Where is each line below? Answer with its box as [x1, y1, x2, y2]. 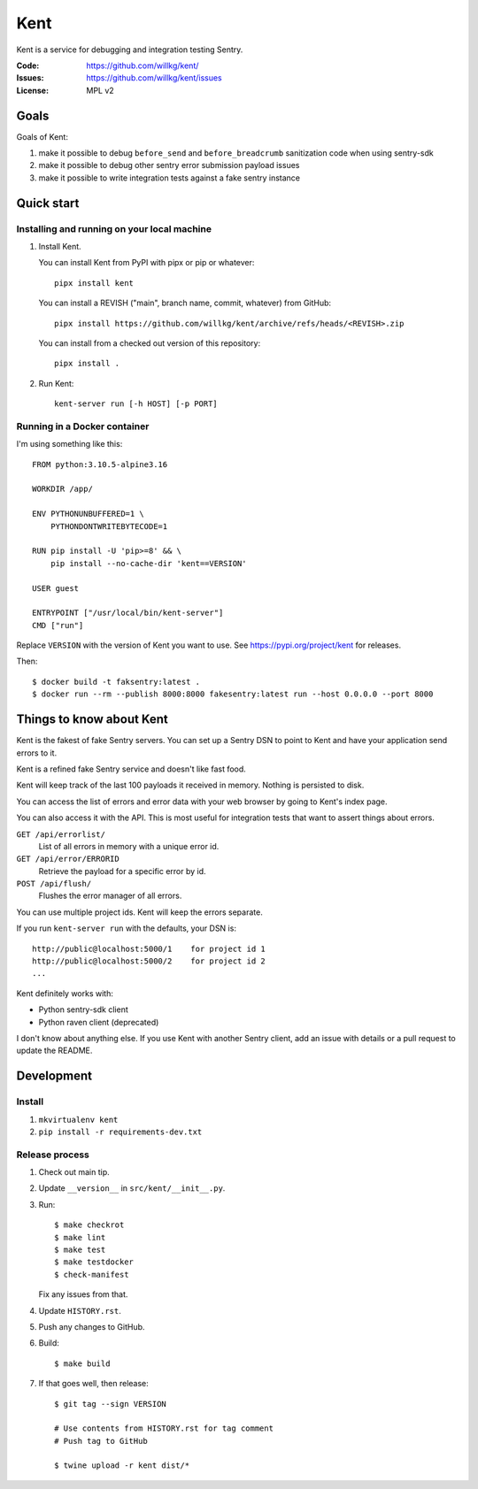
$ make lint [54, 1232, 106, 1242]
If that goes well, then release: [38, 1378, 150, 1389]
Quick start [16, 196, 80, 211]
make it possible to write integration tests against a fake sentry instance [38, 173, 301, 183]
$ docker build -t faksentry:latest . [32, 677, 201, 687]
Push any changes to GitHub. [38, 1321, 145, 1332]
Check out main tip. [38, 1167, 110, 1178]
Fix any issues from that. [38, 1289, 128, 1300]
